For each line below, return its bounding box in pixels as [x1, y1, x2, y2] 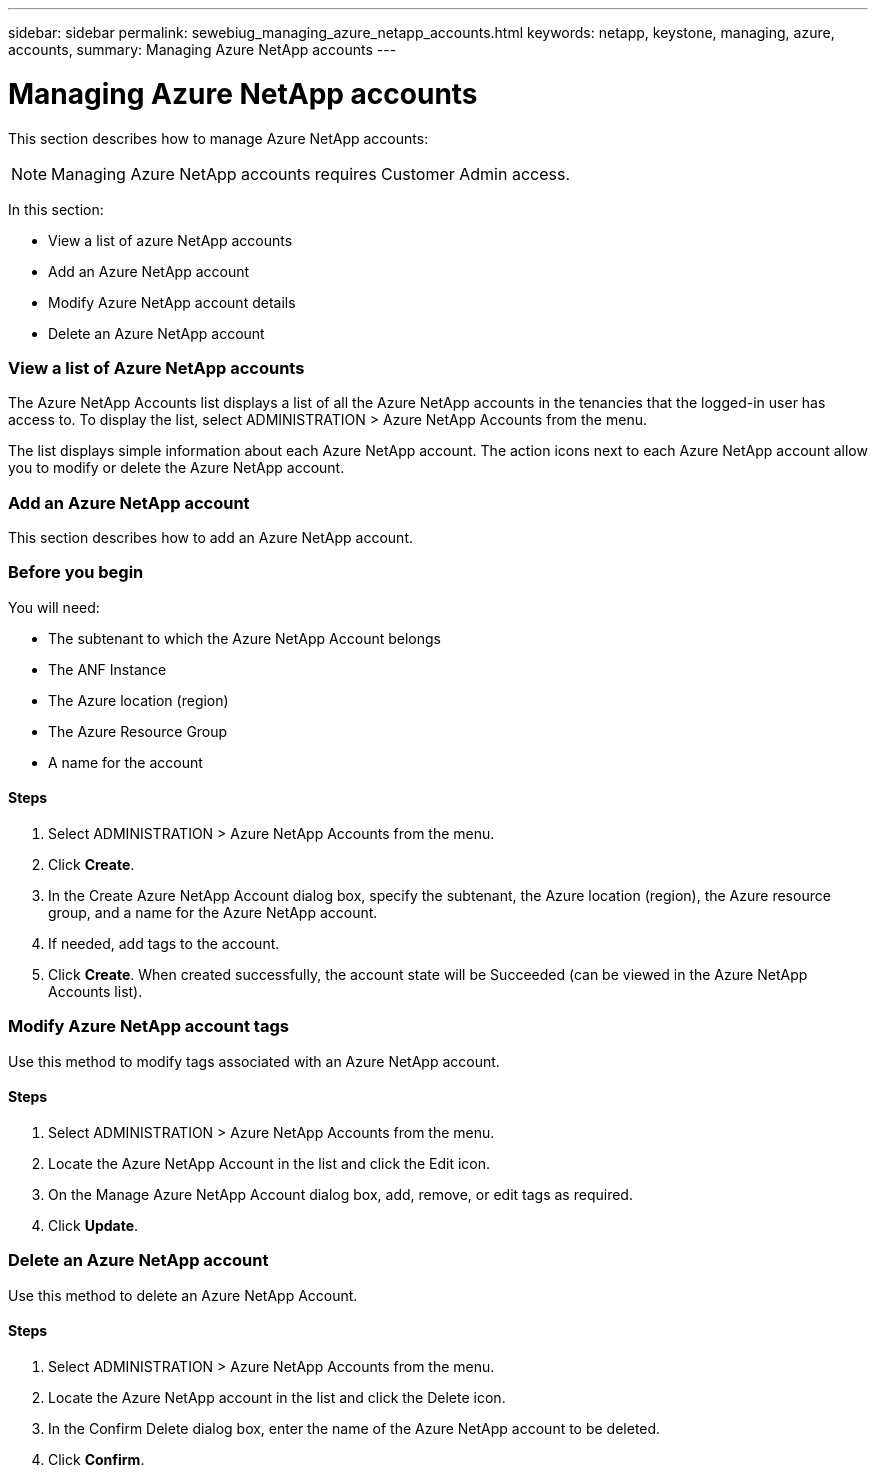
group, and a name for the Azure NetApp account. [48, 903, 378, 921]
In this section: [8, 200, 104, 218]
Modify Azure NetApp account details [48, 293, 296, 311]
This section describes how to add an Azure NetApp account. [8, 529, 413, 546]
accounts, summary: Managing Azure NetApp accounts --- [8, 41, 397, 58]
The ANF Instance [48, 660, 167, 678]
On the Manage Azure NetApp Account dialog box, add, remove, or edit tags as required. [48, 1185, 633, 1203]
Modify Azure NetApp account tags [8, 1016, 289, 1037]
